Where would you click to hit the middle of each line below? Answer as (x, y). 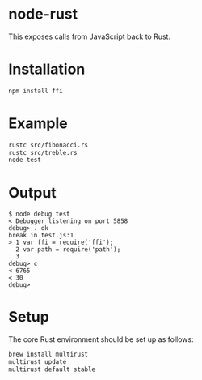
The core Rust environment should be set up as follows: (101, 339)
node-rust (43, 14)
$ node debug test (39, 214)
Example (38, 123)
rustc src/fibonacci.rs (48, 145)
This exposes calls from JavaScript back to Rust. (90, 36)
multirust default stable (52, 369)
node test (25, 160)
